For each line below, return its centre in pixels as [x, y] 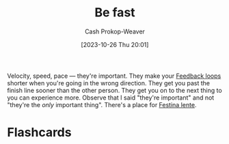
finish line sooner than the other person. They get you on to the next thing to [114, 90]
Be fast [115, 13]
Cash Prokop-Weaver [115, 31]
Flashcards [39, 133]
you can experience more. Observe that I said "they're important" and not [111, 98]
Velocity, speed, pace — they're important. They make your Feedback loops [114, 76]
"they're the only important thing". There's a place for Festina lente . [102, 104]
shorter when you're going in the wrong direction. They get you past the [109, 83]
